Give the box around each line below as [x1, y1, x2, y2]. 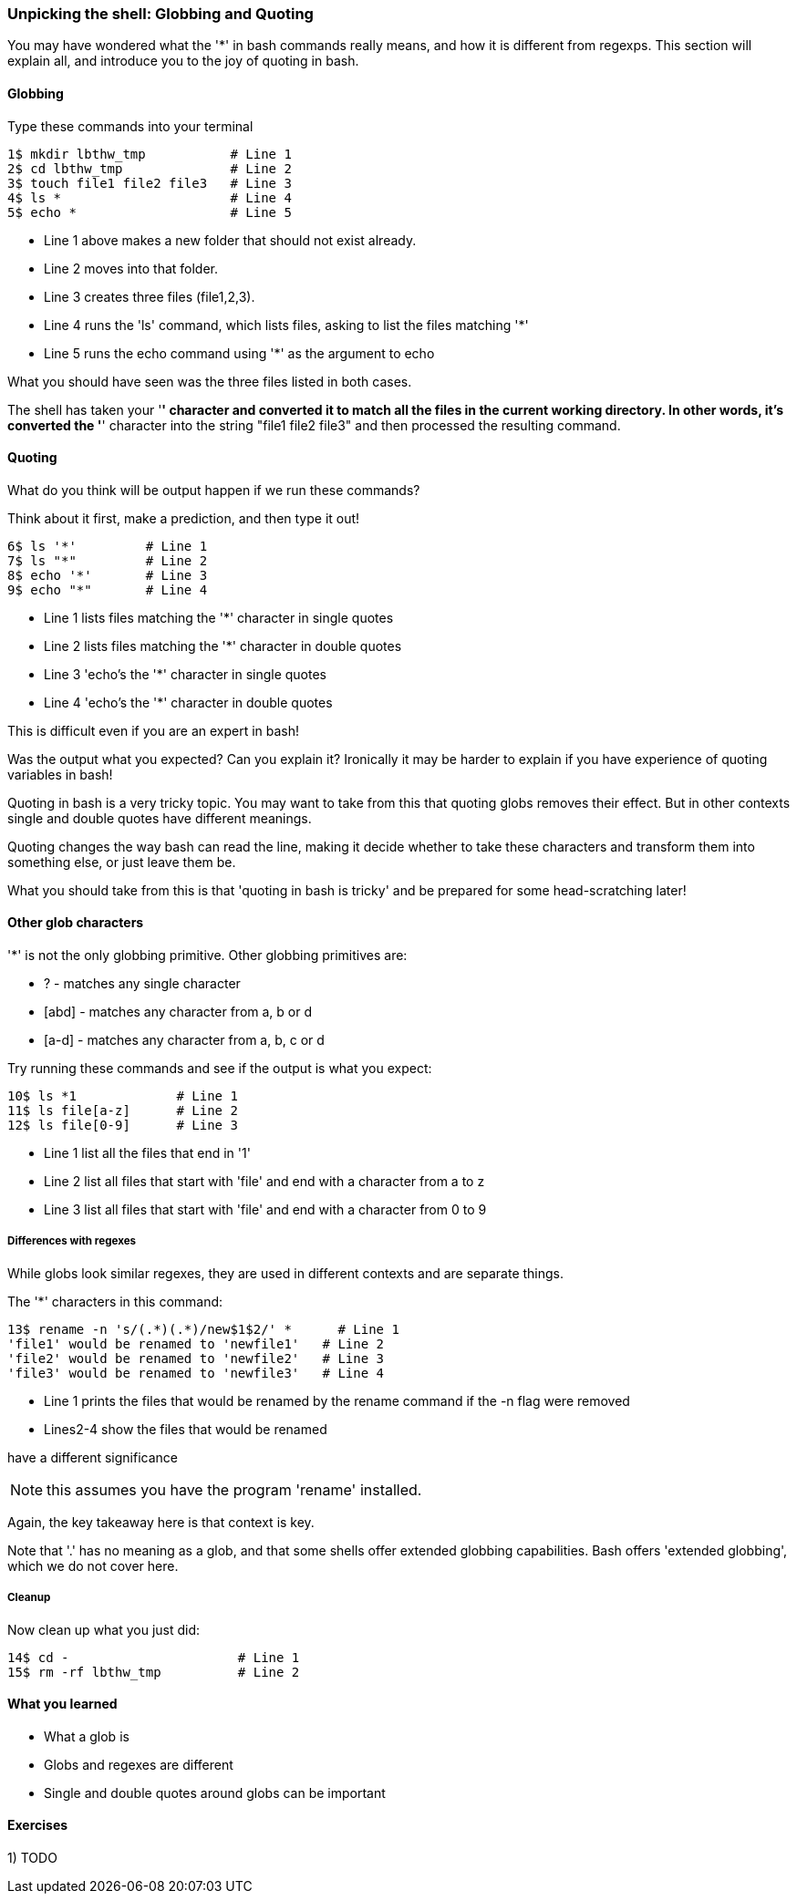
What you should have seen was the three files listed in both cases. [7, 373, 412, 389]
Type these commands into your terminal [7, 118, 254, 134]
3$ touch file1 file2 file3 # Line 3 [7, 175, 292, 191]
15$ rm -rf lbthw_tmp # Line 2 [7, 1664, 300, 1679]
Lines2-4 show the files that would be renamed [44, 1421, 327, 1437]
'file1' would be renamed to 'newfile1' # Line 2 [7, 1336, 385, 1351]
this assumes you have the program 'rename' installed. [47, 1480, 422, 1499]
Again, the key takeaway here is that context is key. [7, 1514, 315, 1530]
